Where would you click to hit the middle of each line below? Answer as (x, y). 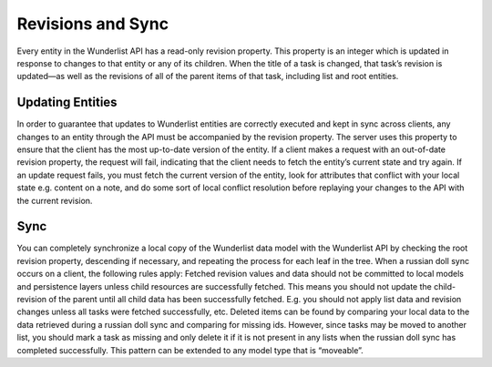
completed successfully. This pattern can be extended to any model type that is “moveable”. (190, 350)
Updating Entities (67, 102)
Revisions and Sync (92, 24)
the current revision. (55, 200)
